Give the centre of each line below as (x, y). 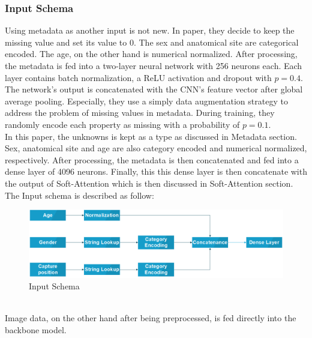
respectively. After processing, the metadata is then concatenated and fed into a (152, 159)
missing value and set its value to (66, 42)
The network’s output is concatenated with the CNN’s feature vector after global (154, 89)
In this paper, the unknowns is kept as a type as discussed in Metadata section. (151, 136)
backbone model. (36, 329)
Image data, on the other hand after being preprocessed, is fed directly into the (151, 318)
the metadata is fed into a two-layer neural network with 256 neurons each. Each (154, 65)
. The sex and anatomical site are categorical (216, 42)
